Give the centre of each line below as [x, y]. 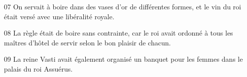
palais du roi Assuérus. [38, 68]
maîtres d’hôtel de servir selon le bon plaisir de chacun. [88, 42]
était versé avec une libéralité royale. [59, 16]
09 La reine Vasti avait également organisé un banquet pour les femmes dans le [123, 59]
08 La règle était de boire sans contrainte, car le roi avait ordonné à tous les [119, 33]
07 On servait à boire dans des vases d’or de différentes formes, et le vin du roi [123, 6]
